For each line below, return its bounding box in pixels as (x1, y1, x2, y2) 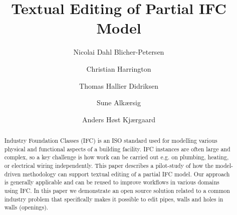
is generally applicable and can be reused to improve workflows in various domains (4, 178, 219, 186)
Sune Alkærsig (96, 97, 141, 108)
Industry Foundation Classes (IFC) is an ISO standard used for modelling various (4, 136, 217, 145)
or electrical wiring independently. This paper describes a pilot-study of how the (4, 161, 213, 170)
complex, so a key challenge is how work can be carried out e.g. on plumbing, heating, (4, 153, 229, 161)
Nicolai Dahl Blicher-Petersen (73, 47, 164, 57)
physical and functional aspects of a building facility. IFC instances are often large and (4, 144, 230, 153)
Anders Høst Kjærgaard (82, 114, 156, 124)
